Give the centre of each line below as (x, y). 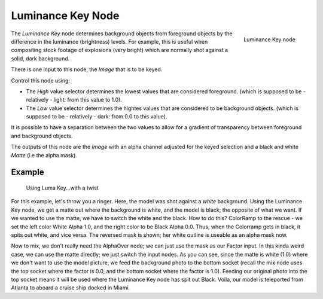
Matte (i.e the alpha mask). (44, 155)
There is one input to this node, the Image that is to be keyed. (87, 69)
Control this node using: (41, 80)
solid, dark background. (40, 58)
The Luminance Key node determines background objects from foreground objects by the (122, 33)
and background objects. (42, 136)
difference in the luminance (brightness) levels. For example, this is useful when (109, 41)
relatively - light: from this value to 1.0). (74, 100)
